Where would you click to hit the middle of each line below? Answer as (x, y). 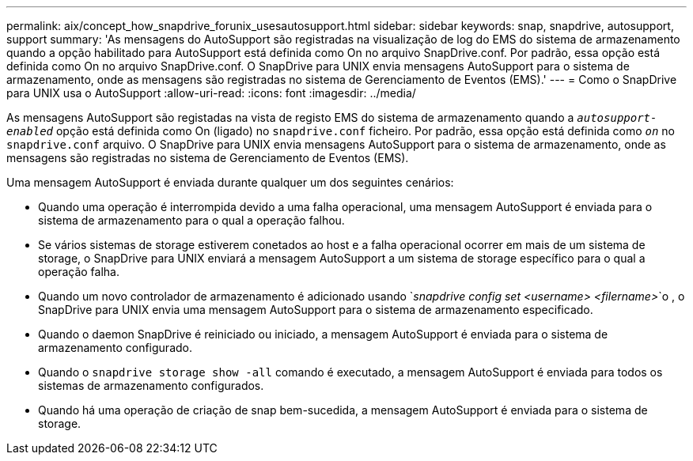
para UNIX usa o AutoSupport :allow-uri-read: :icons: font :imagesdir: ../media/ (211, 93)
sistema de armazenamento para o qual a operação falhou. (191, 220)
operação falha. (79, 272)
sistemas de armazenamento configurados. (151, 385)
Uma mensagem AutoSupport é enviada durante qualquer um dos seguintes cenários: (230, 182)
